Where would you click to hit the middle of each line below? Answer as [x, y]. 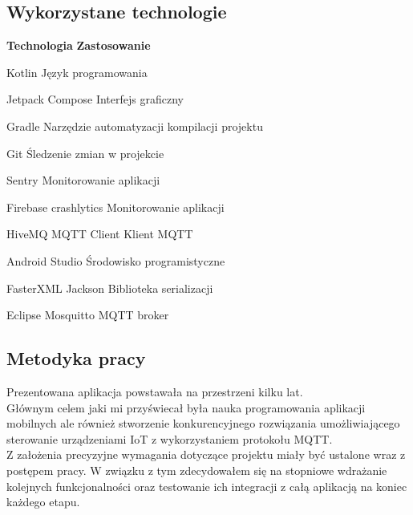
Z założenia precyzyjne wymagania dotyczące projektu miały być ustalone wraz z [206, 454]
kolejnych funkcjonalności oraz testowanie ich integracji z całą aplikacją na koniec [207, 486]
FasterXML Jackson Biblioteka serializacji [110, 288]
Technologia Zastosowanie [79, 45]
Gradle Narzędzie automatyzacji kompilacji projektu [135, 126]
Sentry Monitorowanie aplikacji [83, 180]
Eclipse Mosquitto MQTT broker [88, 315]
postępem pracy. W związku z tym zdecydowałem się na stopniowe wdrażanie [197, 470]
